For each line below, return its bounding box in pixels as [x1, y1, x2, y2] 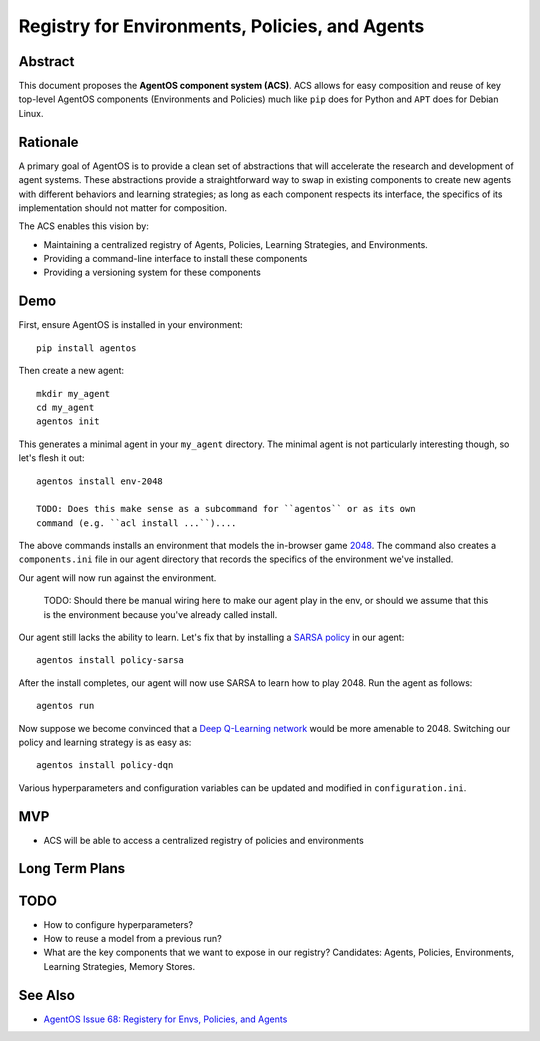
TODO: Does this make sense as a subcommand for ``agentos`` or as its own [36, 503, 416, 515]
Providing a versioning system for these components [43, 266, 262, 279]
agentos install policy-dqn [36, 760, 174, 771]
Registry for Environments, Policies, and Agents [18, 15, 425, 37]
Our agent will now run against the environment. [18, 571, 217, 584]
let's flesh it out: [18, 452, 85, 464]
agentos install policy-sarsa [36, 655, 185, 666]
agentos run [36, 700, 95, 712]
